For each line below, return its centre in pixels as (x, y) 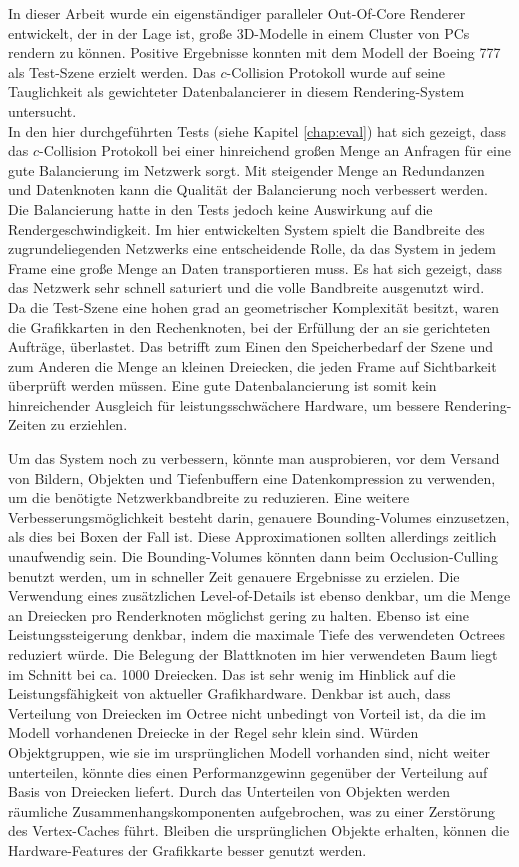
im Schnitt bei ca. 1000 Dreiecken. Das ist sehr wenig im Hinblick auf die (232, 673)
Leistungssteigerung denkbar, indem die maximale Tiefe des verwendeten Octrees (256, 634)
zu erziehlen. (89, 424)
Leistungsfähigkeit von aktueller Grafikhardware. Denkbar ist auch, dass (229, 693)
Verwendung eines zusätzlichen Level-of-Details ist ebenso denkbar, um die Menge (259, 595)
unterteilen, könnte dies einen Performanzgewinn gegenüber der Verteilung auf (248, 771)
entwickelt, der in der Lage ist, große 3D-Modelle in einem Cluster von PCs (239, 32)
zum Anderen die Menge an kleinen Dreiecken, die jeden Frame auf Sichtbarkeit (252, 365)
